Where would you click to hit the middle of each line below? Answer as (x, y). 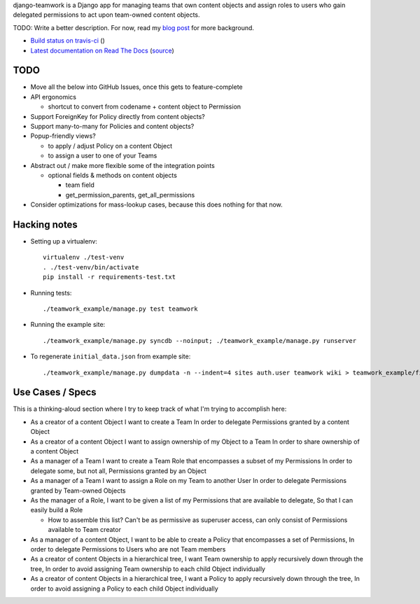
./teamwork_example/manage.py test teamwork (121, 309)
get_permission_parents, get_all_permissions (130, 195)
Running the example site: (68, 325)
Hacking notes (45, 224)
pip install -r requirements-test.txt (110, 277)
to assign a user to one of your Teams (103, 156)
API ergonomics (54, 97)
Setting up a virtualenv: (64, 241)
